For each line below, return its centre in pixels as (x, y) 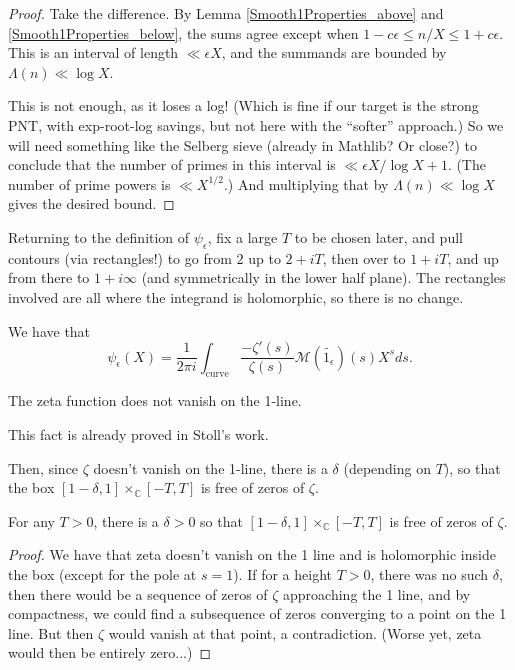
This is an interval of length (93, 52)
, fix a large (242, 236)
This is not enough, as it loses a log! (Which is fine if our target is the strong (243, 105)
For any (31, 520)
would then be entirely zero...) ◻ (110, 652)
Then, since (43, 467)
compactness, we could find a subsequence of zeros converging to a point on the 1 (257, 613)
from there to (49, 277)
